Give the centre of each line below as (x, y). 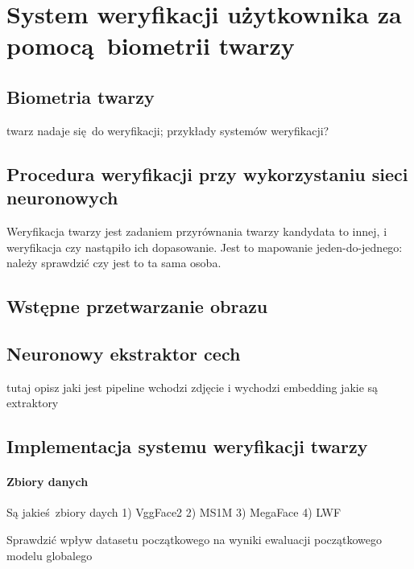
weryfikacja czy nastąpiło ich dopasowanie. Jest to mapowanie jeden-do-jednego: (205, 247)
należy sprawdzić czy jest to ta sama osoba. (114, 263)
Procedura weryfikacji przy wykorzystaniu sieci (207, 173)
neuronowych (62, 198)
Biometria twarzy (81, 96)
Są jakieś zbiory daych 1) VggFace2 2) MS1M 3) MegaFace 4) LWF (174, 512)
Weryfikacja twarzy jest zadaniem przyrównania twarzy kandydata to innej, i (197, 231)
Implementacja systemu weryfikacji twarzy (187, 446)
